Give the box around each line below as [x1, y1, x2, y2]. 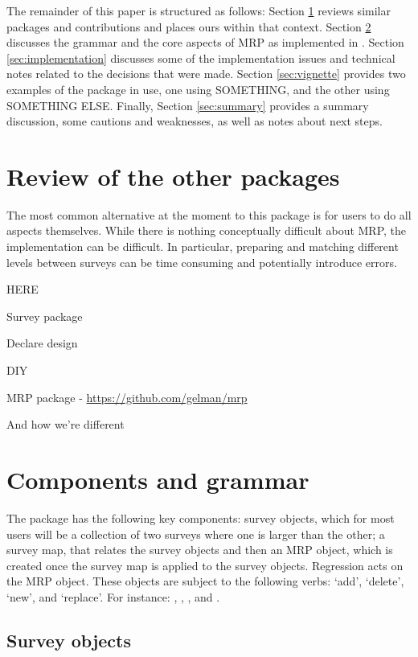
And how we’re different [6, 416, 125, 433]
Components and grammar [6, 463, 309, 495]
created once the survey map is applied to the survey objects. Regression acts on [6, 556, 404, 573]
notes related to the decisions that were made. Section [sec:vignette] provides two [6, 65, 406, 82]
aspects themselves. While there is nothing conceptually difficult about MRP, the [6, 222, 407, 239]
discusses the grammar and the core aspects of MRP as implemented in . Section [6, 34, 404, 51]
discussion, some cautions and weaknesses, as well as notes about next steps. [6, 113, 383, 129]
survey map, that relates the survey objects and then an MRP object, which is [6, 541, 393, 558]
